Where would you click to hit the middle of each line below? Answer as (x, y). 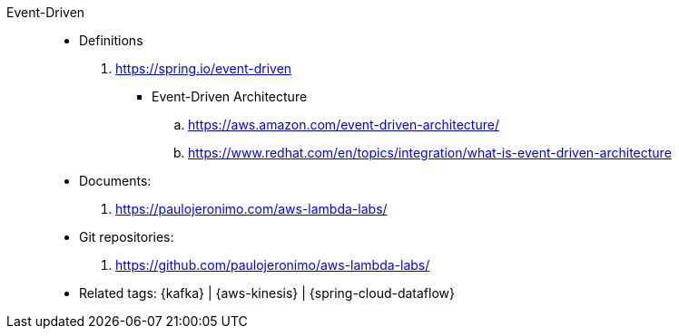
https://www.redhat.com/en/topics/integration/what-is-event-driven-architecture (430, 153)
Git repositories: (127, 237)
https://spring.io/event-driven (204, 68)
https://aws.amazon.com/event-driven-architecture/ (344, 125)
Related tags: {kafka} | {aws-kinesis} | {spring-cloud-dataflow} (267, 293)
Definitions (111, 40)
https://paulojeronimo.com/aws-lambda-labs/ (251, 209)
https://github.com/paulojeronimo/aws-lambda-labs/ (273, 265)
